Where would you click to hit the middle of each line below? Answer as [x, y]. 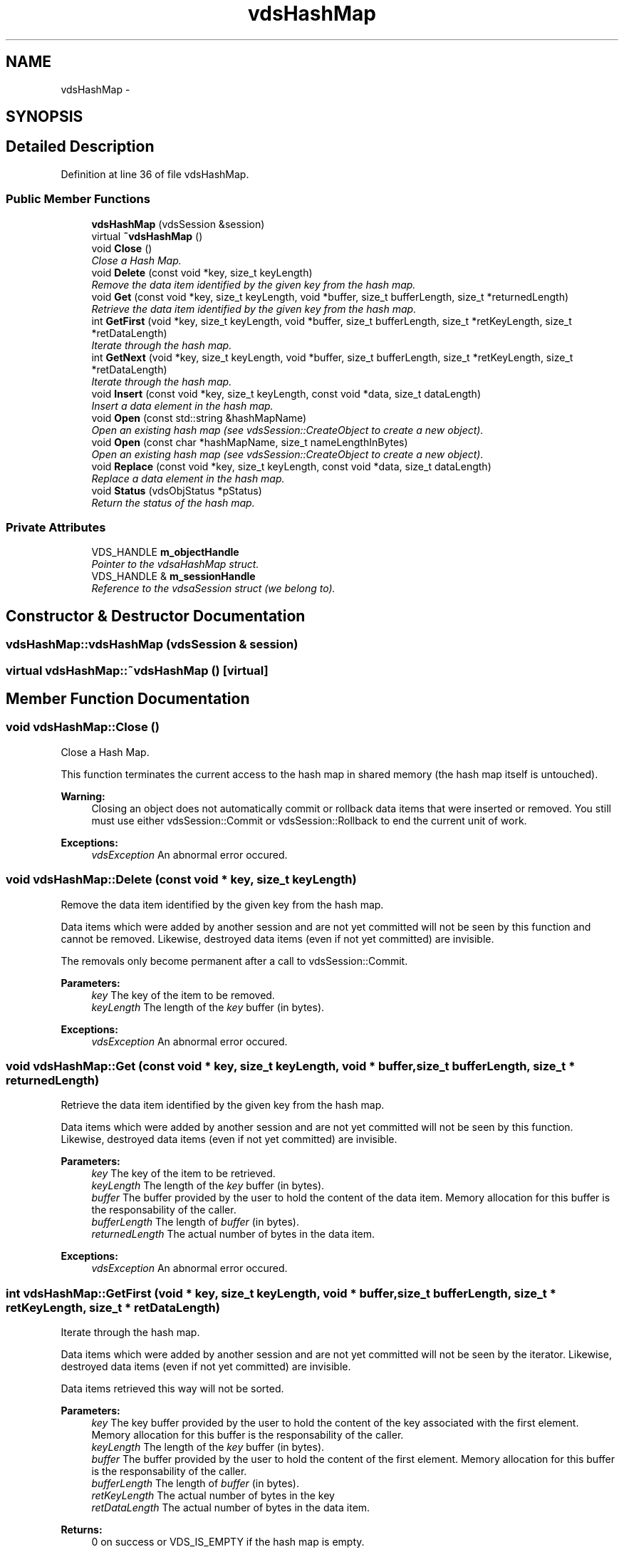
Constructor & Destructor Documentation [156, 616]
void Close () [122, 248]
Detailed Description [80, 147]
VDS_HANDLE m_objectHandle [165, 552]
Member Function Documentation [128, 699]
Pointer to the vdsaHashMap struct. [175, 564]
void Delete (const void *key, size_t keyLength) [202, 272]
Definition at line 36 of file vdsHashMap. [155, 174]
